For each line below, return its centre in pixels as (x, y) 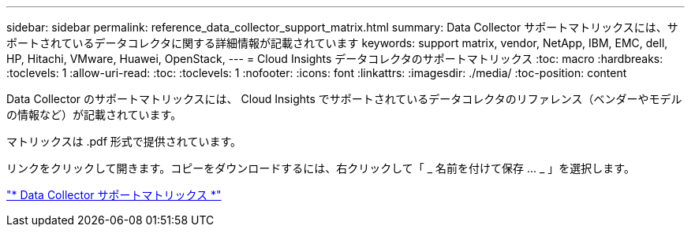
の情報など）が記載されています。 (94, 115)
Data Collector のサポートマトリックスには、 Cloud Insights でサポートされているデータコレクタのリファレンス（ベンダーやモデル (344, 99)
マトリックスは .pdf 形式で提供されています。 (124, 141)
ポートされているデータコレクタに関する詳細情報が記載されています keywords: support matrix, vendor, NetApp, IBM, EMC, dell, (337, 43)
